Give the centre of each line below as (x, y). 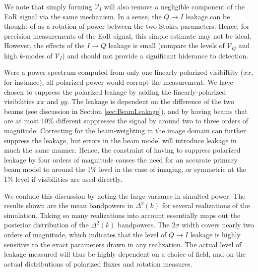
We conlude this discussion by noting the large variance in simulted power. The (125, 195)
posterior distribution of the (46, 225)
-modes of (38, 55)
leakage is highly (215, 234)
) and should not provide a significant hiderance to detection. (155, 55)
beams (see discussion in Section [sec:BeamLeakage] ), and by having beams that (126, 111)
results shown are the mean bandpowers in (69, 205)
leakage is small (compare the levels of (166, 45)
